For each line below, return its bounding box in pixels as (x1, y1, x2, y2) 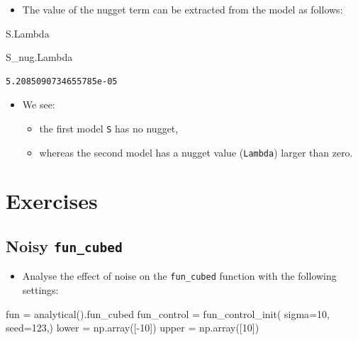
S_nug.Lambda (6, 50, 73, 64)
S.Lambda (6, 25, 50, 40)
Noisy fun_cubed (6, 235, 123, 257)
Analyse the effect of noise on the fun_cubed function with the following (22, 268, 337, 283)
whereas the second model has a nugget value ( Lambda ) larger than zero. (39, 144, 353, 159)
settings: (22, 283, 59, 297)
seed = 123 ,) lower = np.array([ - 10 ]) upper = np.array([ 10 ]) (6, 320, 259, 335)
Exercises (6, 186, 98, 215)
